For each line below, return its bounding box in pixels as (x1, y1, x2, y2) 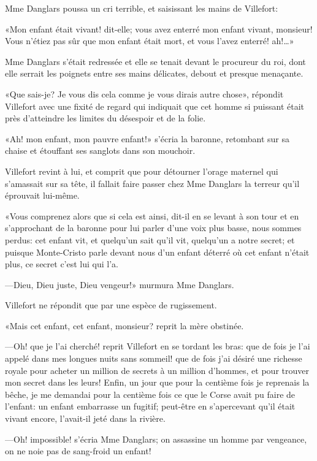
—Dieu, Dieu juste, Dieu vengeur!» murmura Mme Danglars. (5, 278, 234, 291)
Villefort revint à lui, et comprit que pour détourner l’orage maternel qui (5, 164, 278, 177)
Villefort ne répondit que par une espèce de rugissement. (5, 299, 217, 311)
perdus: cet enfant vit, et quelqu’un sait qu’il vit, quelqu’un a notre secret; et (5, 233, 295, 246)
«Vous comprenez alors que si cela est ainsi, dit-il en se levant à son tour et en (5, 209, 299, 222)
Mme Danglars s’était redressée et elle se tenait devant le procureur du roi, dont (5, 55, 306, 67)
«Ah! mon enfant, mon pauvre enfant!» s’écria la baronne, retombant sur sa (5, 132, 290, 145)
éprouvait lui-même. (5, 189, 80, 202)
